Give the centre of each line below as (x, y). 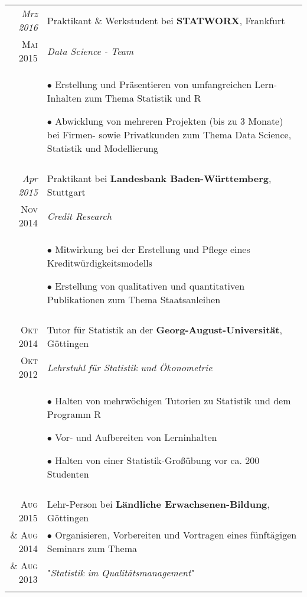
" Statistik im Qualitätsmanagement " (121, 572)
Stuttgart (66, 192)
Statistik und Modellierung (103, 148)
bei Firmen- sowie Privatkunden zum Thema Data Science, (169, 134)
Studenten (68, 474)
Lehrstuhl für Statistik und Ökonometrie (130, 367)
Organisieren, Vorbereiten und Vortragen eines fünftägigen (176, 535)
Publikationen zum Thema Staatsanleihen (134, 299)
